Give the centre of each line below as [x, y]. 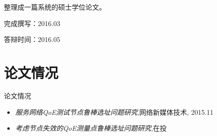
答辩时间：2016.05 [32, 39]
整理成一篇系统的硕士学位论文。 [55, 7]
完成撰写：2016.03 [32, 23]
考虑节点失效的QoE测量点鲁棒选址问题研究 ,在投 [91, 128]
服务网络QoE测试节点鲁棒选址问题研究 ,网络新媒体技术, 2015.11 [114, 112]
